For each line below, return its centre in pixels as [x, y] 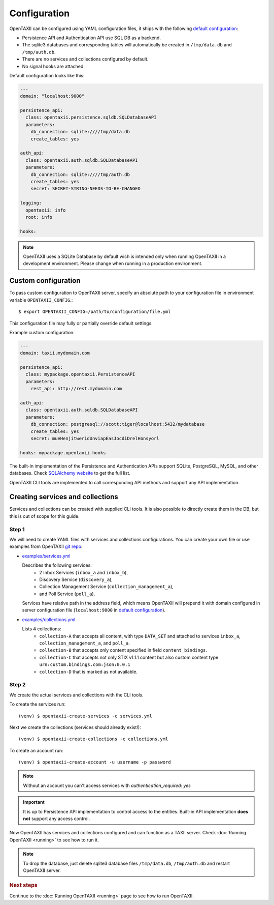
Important [34, 802]
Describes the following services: [57, 565]
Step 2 [18, 685]
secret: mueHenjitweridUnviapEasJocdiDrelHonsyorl [95, 438]
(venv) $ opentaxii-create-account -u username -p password [95, 762]
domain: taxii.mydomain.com [55, 353]
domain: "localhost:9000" [52, 96]
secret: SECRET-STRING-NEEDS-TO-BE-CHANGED [85, 189]
